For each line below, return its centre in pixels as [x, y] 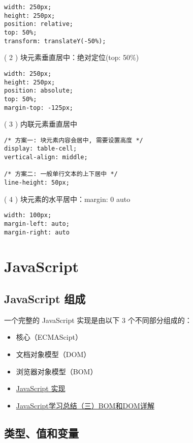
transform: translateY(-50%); [55, 41]
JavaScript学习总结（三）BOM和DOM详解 [85, 405]
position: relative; [39, 24]
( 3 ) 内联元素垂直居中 [41, 124]
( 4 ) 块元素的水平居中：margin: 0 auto [67, 199]
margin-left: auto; [37, 224]
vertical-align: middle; [46, 157]
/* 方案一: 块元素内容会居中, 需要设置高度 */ [74, 140]
